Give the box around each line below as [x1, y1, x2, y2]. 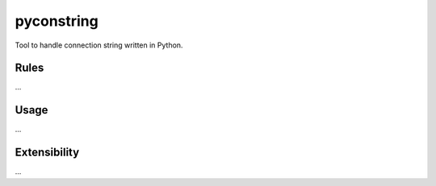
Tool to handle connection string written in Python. [15, 40, 183, 50]
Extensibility [15, 146, 80, 159]
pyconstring [15, 12, 99, 30]
